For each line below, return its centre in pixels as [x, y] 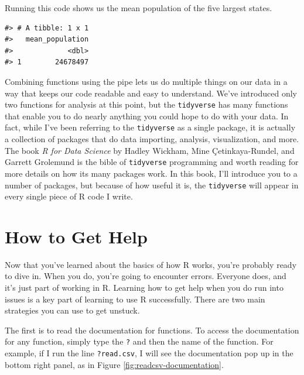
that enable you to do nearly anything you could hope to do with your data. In [147, 116]
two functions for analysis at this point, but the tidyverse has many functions [146, 104]
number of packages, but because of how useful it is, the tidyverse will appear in [152, 185]
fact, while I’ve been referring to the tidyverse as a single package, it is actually [150, 127]
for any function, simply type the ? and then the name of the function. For [139, 341]
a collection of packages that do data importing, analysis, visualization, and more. [152, 139]
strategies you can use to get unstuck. [72, 310]
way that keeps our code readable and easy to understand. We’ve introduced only [151, 93]
